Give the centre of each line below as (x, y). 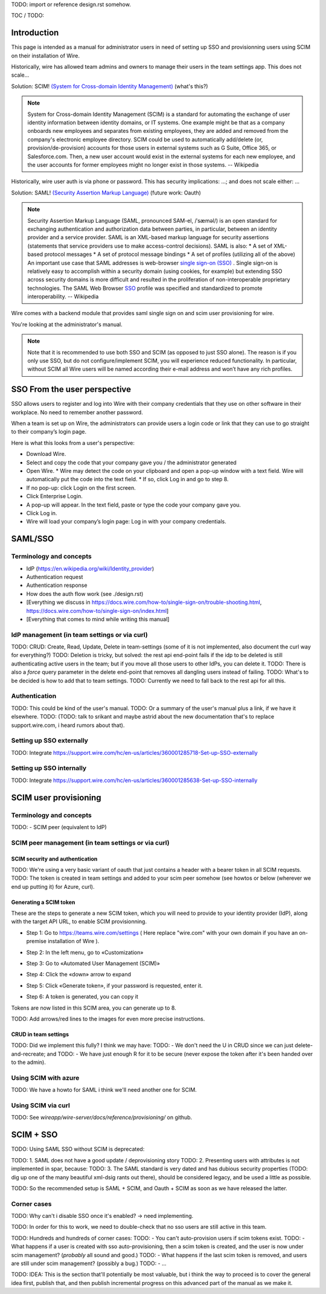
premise (36, 941)
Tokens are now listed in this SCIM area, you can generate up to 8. (94, 1008)
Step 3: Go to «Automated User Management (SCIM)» (93, 964)
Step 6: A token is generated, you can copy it (82, 997)
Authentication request (55, 577)
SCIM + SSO (34, 1135)
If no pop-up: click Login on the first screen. (81, 488)
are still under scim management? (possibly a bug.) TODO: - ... (89, 1263)
